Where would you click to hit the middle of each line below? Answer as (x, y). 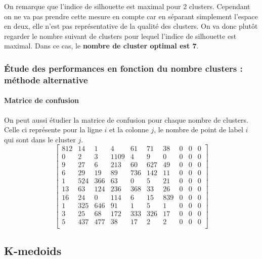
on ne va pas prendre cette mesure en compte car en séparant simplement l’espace (131, 16)
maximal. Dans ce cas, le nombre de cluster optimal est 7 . (101, 46)
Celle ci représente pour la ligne (53, 129)
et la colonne (129, 129)
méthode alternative (46, 80)
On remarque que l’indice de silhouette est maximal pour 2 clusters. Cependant (127, 6)
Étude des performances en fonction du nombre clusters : (123, 68)
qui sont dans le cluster (40, 139)
